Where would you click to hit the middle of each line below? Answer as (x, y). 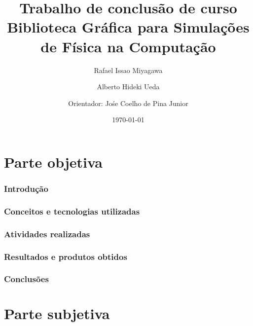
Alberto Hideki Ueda (128, 87)
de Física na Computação (128, 46)
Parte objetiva (53, 162)
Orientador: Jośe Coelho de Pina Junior (128, 103)
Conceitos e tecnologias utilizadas (72, 211)
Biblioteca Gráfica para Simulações (128, 27)
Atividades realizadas (47, 234)
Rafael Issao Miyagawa (128, 70)
